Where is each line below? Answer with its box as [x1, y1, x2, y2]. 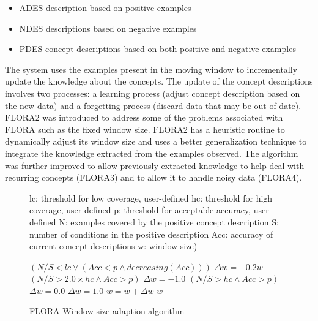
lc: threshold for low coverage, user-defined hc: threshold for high [29, 191, 273, 204]
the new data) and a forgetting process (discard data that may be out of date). [5, 99, 301, 111]
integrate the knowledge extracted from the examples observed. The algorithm [5, 146, 298, 159]
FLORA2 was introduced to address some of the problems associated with [5, 111, 283, 124]
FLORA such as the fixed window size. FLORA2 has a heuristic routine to [5, 123, 285, 135]
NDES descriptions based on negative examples [19, 21, 197, 34]
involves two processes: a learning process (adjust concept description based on [5, 86, 300, 99]
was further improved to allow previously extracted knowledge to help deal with [5, 159, 305, 172]
